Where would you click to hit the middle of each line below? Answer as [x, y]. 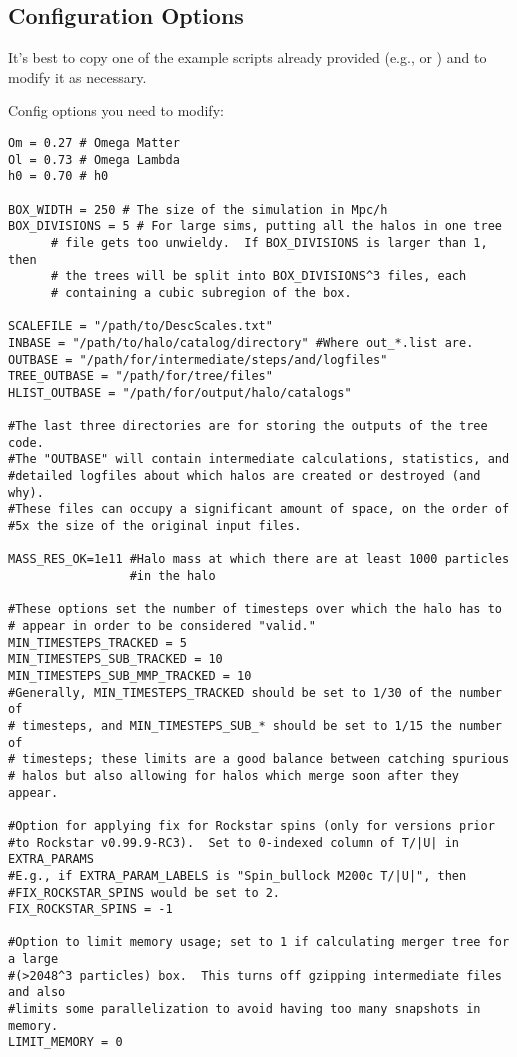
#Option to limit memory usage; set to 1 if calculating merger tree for [259, 942]
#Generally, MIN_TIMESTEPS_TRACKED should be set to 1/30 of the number [255, 692]
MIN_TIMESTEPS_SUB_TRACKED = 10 [115, 659]
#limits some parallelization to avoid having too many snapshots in [244, 1009]
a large [33, 959]
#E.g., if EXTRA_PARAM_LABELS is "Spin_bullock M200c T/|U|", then [237, 875]
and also [37, 992]
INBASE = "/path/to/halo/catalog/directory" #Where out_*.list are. [241, 342]
